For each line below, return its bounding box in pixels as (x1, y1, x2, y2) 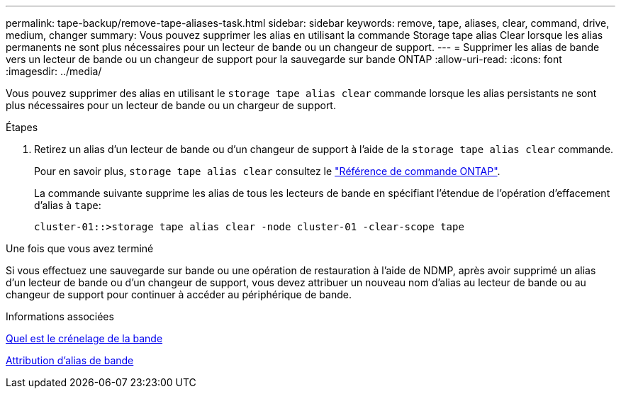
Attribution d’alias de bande (6, 354, 134, 366)
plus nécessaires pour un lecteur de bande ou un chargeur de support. (6, 99, 336, 111)
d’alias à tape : (34, 199, 101, 211)
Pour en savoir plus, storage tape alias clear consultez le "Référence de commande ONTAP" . (34, 165, 500, 177)
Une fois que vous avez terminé (6, 242, 154, 254)
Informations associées (6, 310, 114, 322)
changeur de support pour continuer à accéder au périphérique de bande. (6, 288, 352, 300)
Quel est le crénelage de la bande (6, 332, 163, 344)
